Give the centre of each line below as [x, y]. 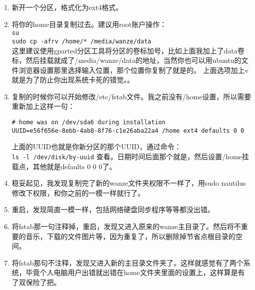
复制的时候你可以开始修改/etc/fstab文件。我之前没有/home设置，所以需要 [131, 96]
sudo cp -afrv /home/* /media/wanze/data [81, 41]
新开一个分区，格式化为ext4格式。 [67, 7]
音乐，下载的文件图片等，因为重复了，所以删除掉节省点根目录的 [130, 236]
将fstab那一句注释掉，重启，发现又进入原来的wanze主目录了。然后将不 [126, 226]
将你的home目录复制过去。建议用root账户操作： [89, 24]
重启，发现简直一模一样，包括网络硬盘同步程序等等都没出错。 [113, 209]
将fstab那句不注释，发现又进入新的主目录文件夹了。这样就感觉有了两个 [127, 262]
